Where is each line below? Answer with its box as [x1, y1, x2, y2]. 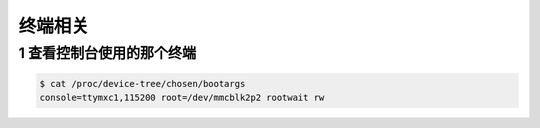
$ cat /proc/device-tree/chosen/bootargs [39, 78, 246, 89]
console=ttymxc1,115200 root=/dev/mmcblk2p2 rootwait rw [39, 92, 325, 104]
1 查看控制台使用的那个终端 [18, 44, 197, 62]
